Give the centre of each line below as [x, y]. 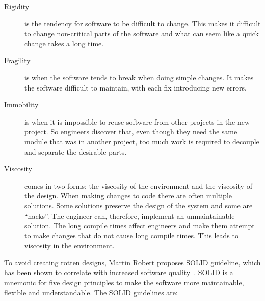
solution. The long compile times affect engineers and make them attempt [140, 225]
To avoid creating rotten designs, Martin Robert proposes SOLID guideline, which [132, 262]
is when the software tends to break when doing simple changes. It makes [139, 77]
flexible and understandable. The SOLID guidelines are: [91, 292]
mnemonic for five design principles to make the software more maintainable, [124, 282]
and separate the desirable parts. [76, 151]
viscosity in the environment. [70, 245]
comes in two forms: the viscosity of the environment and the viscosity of [138, 185]
